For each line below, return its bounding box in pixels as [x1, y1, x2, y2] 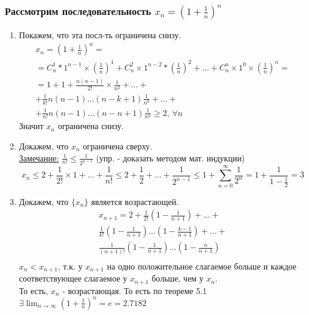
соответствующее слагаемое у [19, 272, 128, 285]
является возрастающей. [91, 195, 179, 207]
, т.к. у [57, 259, 83, 272]
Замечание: [19, 151, 59, 164]
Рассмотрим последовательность [5, 3, 152, 18]
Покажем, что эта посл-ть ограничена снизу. [19, 29, 181, 41]
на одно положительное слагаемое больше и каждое [107, 259, 296, 272]
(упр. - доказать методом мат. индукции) [96, 151, 245, 164]
